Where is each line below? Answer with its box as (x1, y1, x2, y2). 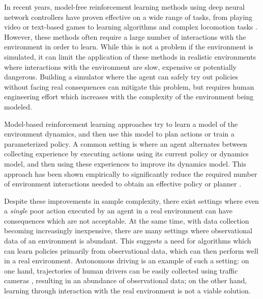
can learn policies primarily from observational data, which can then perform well (4, 245, 258, 256)
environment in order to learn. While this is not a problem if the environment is (4, 41, 253, 52)
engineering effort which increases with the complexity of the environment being (4, 91, 254, 102)
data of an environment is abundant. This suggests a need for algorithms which (4, 235, 251, 246)
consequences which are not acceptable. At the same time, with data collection (4, 215, 249, 226)
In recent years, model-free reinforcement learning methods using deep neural (4, 2, 245, 12)
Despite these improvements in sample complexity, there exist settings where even (4, 195, 259, 206)
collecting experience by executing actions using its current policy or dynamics (4, 148, 249, 159)
